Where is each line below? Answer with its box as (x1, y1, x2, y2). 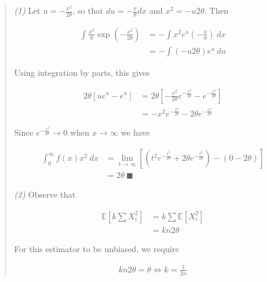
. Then (204, 4, 229, 16)
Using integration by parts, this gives (14, 66, 150, 78)
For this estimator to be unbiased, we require (14, 242, 179, 255)
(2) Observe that (14, 188, 76, 201)
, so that (72, 4, 103, 16)
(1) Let (14, 4, 41, 16)
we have (121, 126, 150, 139)
